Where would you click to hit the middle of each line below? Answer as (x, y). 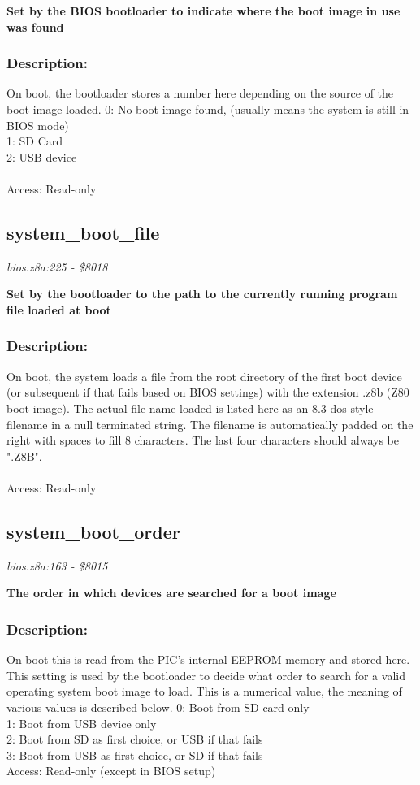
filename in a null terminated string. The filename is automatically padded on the (210, 424)
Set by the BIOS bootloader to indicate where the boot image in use (204, 11)
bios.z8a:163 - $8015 (57, 565)
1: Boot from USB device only (82, 723)
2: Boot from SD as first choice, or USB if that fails (135, 739)
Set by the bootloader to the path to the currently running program (202, 294)
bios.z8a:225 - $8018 (57, 266)
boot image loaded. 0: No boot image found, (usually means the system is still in (208, 109)
